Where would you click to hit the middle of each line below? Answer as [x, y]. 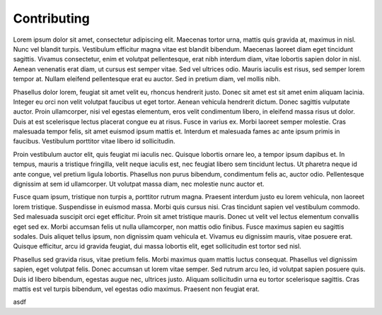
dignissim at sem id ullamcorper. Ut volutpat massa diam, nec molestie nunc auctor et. [139, 184]
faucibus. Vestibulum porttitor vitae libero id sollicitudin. [94, 141]
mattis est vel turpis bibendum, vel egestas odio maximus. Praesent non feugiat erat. [136, 289]
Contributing [51, 18]
